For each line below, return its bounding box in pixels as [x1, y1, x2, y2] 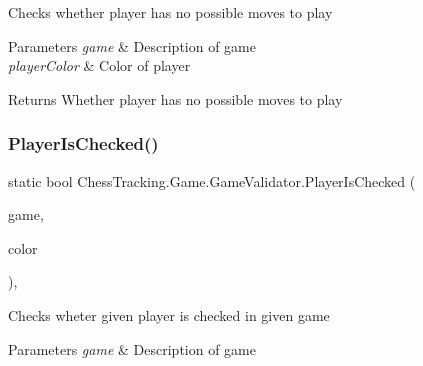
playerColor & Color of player [8, 55, 191, 76]
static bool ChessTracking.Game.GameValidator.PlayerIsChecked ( [8, 170, 416, 191]
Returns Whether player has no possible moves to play [8, 88, 343, 109]
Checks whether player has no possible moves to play [8, 2, 333, 22]
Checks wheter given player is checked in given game [8, 304, 330, 325]
